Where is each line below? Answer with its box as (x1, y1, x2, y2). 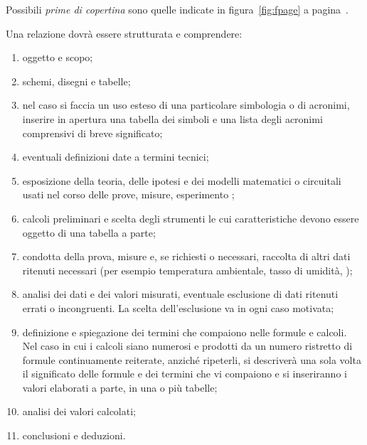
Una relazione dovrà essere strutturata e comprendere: (6, 26, 243, 41)
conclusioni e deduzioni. (22, 428, 126, 443)
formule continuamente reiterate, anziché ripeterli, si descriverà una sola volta (22, 352, 361, 367)
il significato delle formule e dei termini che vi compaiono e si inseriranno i (22, 366, 347, 381)
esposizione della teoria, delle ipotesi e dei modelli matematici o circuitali (22, 173, 341, 188)
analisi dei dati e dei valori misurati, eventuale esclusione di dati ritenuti (22, 286, 339, 301)
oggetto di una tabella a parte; (22, 225, 156, 240)
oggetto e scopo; (22, 50, 93, 65)
